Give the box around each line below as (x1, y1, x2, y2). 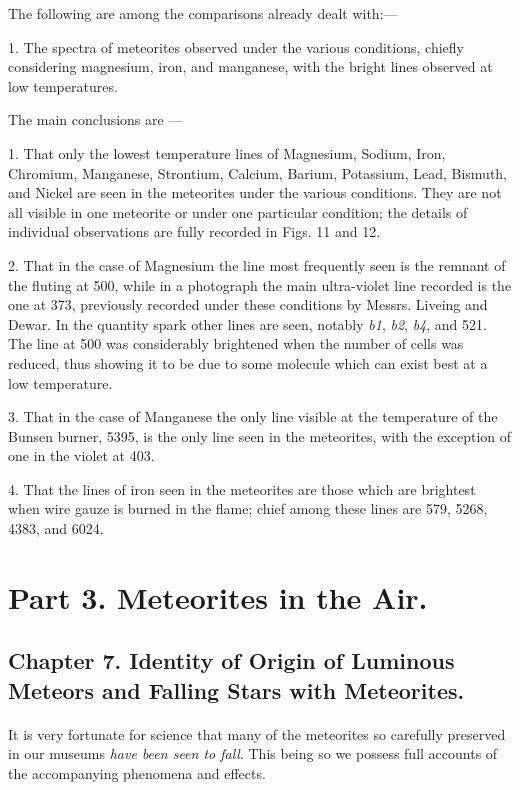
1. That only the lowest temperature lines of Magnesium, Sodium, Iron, (8, 142, 446, 163)
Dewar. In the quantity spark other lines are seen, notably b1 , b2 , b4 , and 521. (8, 313, 487, 334)
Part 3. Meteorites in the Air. (8, 576, 428, 617)
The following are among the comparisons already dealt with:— (8, 3, 398, 23)
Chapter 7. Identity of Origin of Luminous (8, 645, 455, 676)
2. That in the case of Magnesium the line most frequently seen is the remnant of (8, 254, 506, 275)
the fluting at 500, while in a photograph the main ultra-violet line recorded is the (8, 274, 512, 295)
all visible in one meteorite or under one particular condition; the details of (8, 201, 468, 222)
